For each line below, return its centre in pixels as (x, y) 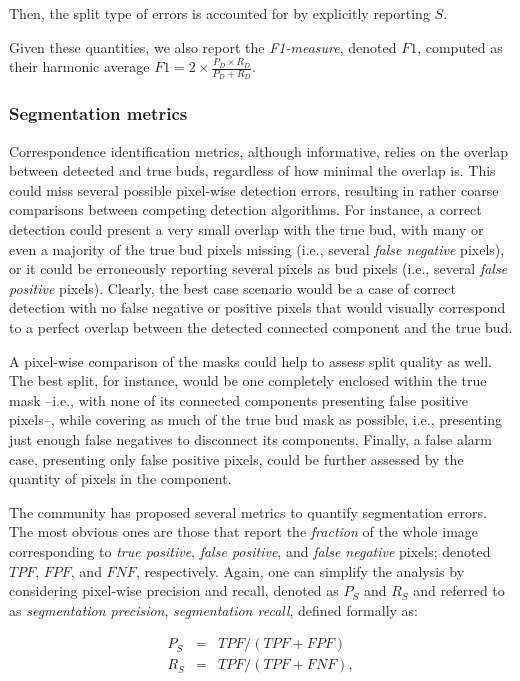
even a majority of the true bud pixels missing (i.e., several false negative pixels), (257, 248)
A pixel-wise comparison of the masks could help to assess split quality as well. (250, 360)
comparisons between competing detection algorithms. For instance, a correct (245, 209)
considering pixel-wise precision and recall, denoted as (174, 590)
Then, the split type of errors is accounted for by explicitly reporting (219, 13)
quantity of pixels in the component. (120, 478)
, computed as (460, 46)
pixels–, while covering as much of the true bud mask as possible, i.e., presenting (255, 419)
